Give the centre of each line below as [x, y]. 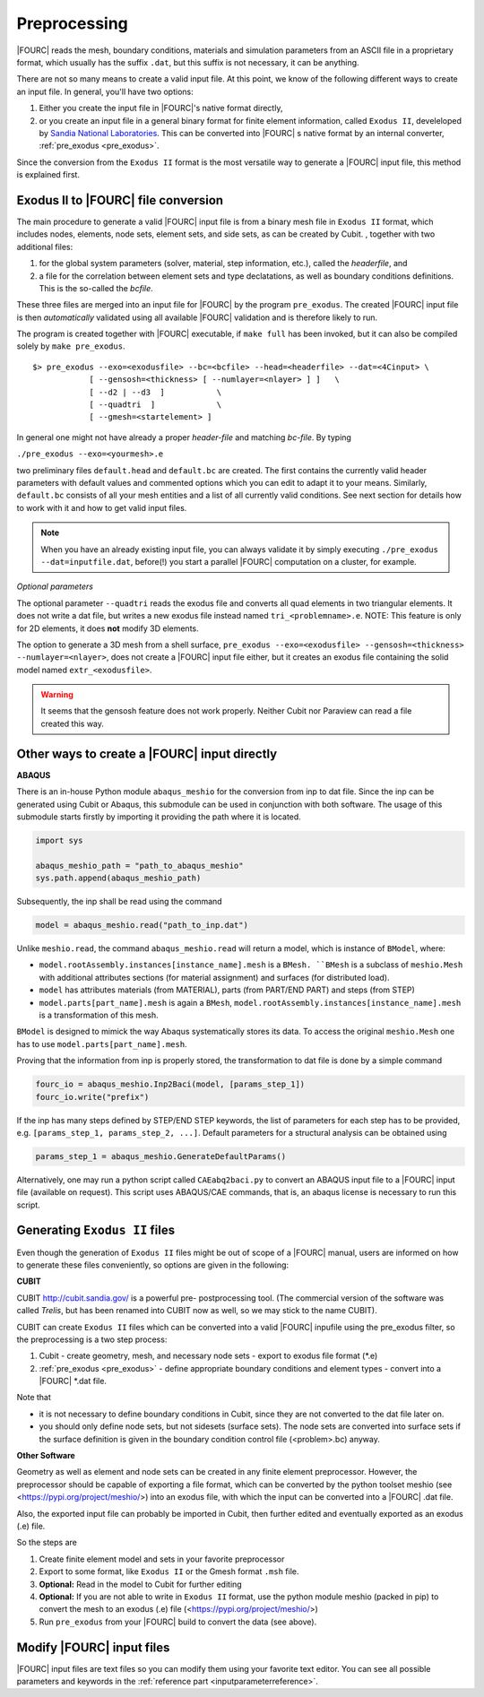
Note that [34, 1398]
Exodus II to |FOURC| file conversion [120, 200]
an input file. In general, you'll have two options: [105, 91]
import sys [59, 840]
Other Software [46, 1456]
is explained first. [48, 175]
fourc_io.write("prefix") [92, 1097]
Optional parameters [55, 586]
